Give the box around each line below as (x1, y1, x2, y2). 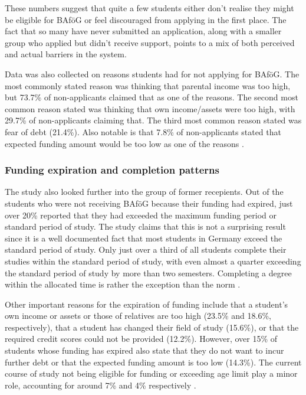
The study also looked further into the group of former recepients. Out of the (5, 185, 284, 198)
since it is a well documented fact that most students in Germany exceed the (5, 231, 282, 244)
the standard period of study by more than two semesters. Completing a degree (5, 266, 292, 279)
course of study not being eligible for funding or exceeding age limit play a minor (5, 367, 298, 380)
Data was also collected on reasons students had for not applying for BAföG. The (5, 67, 300, 80)
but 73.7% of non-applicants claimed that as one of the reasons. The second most (5, 91, 298, 103)
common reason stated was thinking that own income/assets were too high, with (5, 102, 295, 115)
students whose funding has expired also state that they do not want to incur (5, 344, 284, 357)
